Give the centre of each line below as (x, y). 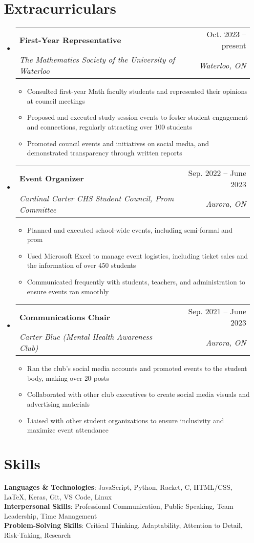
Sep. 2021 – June (217, 311)
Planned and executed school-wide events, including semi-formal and (130, 229)
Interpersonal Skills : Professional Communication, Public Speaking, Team (119, 506)
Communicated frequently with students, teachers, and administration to (136, 282)
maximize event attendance (68, 430)
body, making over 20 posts (68, 378)
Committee (38, 209)
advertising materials (58, 404)
